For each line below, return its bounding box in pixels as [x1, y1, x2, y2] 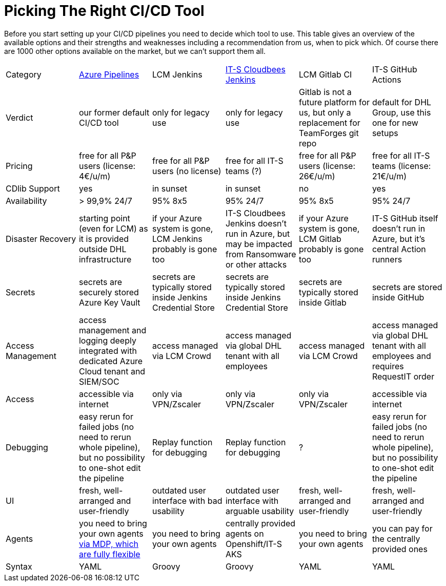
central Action [372, 243, 426, 254]
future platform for [298, 97, 370, 107]
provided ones [372, 543, 428, 554]
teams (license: [372, 160, 431, 171]
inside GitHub [372, 292, 424, 303]
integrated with [78, 345, 137, 356]
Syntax [6, 561, 32, 572]
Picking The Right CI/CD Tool [4, 2, 205, 20]
